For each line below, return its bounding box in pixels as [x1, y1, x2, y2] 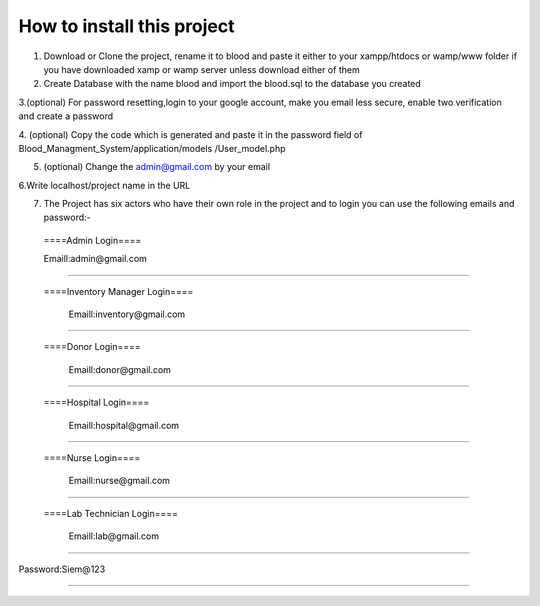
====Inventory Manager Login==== [43, 285, 194, 297]
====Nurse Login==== [43, 451, 141, 464]
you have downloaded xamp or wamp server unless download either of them [43, 63, 360, 75]
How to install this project [18, 15, 235, 37]
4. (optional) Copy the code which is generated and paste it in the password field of [18, 128, 363, 140]
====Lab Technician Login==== [43, 507, 179, 519]
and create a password [18, 110, 114, 122]
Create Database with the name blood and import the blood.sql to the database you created [43, 78, 422, 90]
